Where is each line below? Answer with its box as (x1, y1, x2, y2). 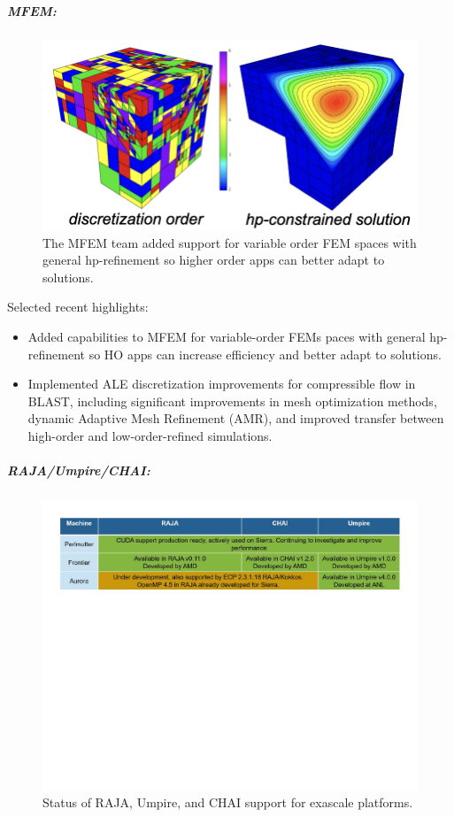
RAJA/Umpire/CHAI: (7, 461, 150, 480)
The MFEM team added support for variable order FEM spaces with (42, 233, 417, 251)
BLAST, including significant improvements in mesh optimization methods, (27, 391, 437, 410)
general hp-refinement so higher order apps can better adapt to (42, 250, 385, 269)
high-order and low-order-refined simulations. (27, 426, 273, 444)
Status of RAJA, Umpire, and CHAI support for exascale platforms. (42, 793, 413, 812)
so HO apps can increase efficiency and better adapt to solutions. (88, 344, 442, 363)
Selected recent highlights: (7, 297, 149, 316)
